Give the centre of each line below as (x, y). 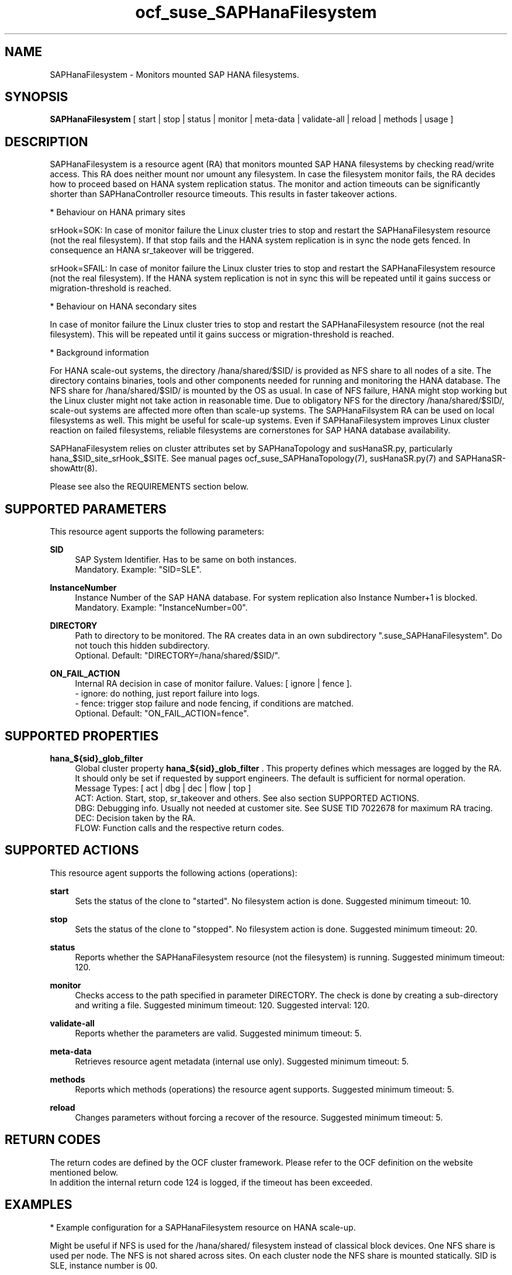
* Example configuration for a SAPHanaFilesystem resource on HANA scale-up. (203, 1227)
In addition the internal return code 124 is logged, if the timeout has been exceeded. (211, 1182)
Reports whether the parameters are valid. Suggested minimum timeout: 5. (218, 1033)
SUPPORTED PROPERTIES (82, 736)
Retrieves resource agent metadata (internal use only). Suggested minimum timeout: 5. (242, 1061)
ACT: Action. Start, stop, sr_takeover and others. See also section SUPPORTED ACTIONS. (247, 798)
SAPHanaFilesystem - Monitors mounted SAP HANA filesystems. (174, 74)
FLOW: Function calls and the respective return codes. (179, 828)
